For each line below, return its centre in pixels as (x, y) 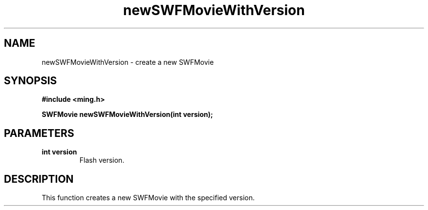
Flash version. (102, 160)
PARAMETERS (39, 133)
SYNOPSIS (31, 81)
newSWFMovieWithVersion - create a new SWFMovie (128, 62)
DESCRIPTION (39, 179)
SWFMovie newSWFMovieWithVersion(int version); (127, 115)
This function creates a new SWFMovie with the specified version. (148, 198)
